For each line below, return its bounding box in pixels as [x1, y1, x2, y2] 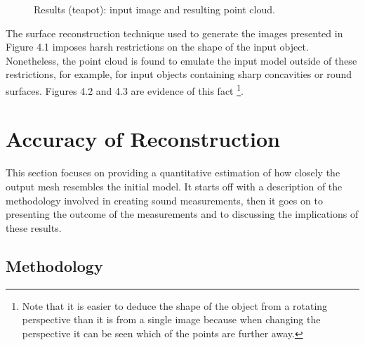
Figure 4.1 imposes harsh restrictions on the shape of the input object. [6, 39, 309, 54]
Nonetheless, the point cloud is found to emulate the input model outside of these [6, 53, 357, 67]
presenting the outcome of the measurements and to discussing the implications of [6, 207, 359, 221]
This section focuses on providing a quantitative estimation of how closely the [6, 165, 340, 180]
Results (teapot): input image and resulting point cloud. [34, 2, 275, 16]
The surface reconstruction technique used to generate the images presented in [6, 25, 343, 40]
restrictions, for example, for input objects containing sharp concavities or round [6, 67, 352, 82]
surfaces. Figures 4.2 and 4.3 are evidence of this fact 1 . [6, 81, 244, 98]
